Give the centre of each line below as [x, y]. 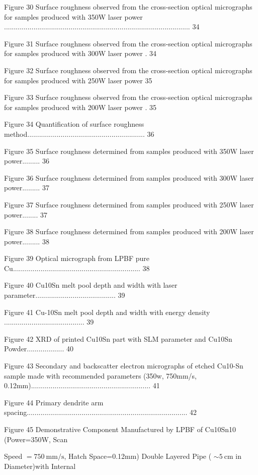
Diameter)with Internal [40, 466]
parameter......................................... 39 [65, 295]
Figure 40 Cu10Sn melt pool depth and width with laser [91, 285]
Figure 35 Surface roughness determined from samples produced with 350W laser [129, 151]
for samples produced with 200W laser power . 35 [80, 107]
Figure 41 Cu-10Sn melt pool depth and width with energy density [107, 312]
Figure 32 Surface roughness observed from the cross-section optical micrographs [128, 70]
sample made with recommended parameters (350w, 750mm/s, [100, 375]
